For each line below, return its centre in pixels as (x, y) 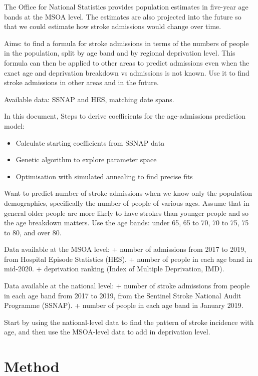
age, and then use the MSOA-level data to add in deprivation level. (107, 332)
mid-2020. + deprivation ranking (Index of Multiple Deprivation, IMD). (114, 269)
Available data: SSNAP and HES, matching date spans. (89, 99)
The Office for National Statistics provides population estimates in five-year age (126, 7)
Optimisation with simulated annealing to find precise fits (104, 176)
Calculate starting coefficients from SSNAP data (90, 142)
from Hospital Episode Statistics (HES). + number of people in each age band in (128, 259)
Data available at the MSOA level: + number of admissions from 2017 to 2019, (125, 249)
